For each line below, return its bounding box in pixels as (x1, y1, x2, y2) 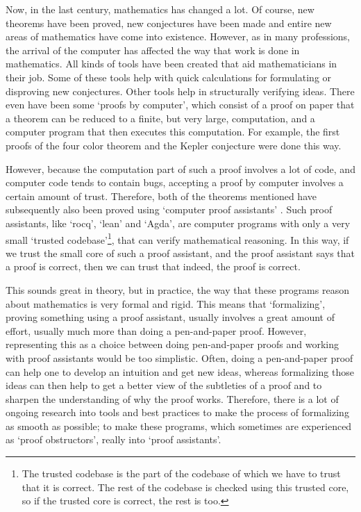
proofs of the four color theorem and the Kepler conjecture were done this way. (6, 138, 342, 152)
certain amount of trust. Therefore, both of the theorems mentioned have (6, 188, 317, 203)
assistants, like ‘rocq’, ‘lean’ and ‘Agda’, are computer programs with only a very (6, 215, 351, 230)
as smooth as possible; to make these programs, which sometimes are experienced (6, 418, 352, 433)
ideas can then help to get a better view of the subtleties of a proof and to (6, 378, 322, 393)
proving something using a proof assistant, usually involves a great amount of (6, 310, 335, 324)
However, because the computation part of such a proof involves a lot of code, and (6, 161, 355, 176)
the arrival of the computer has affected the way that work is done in (6, 42, 300, 57)
